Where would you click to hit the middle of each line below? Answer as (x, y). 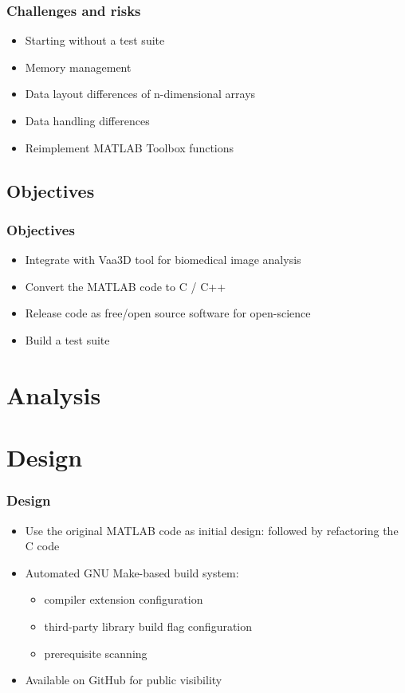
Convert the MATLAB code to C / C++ (126, 286)
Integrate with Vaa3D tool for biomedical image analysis (163, 260)
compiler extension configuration (124, 599)
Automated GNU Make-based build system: (132, 572)
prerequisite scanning (96, 653)
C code (42, 546)
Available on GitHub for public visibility (124, 680)
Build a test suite (67, 339)
